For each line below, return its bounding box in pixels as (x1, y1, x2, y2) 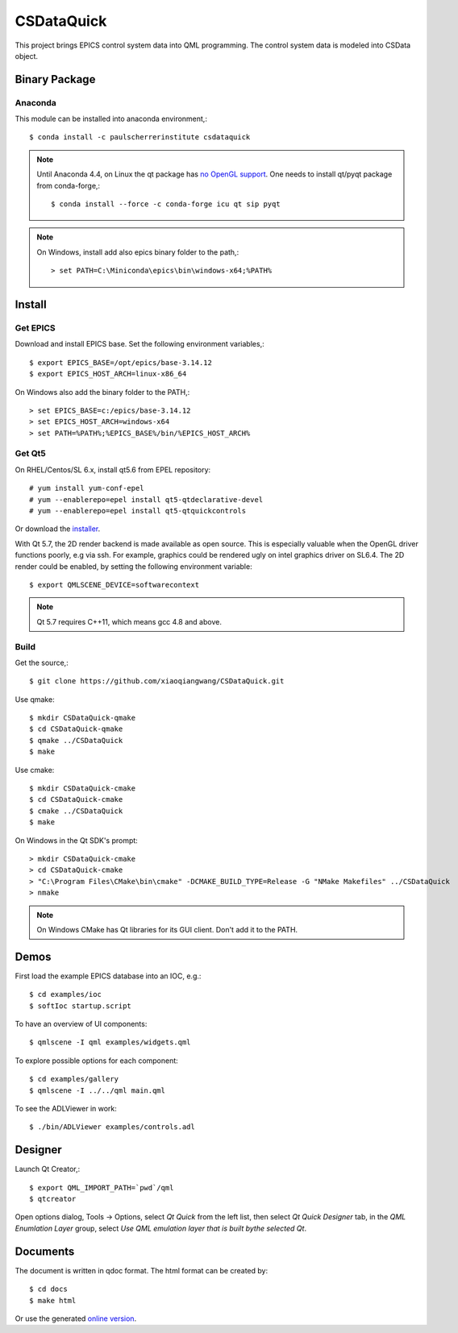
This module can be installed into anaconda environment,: (15, 114, 207, 124)
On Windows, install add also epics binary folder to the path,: (36, 247, 239, 257)
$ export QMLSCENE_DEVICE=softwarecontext (29, 580, 200, 589)
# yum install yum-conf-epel (29, 484, 144, 493)
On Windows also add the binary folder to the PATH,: (15, 387, 190, 397)
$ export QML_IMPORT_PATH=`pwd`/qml (29, 1183, 174, 1192)
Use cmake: (15, 765, 55, 774)
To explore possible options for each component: (15, 1056, 179, 1065)
